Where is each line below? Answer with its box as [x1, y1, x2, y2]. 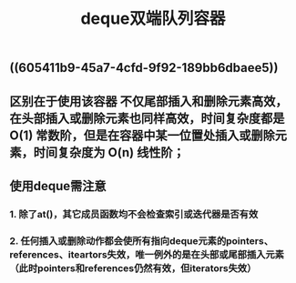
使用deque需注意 [9, 178, 107, 194]
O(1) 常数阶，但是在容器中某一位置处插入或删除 [9, 127, 276, 143]
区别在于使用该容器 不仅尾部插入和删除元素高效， [9, 93, 288, 109]
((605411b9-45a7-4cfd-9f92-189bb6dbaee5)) [9, 60, 279, 76]
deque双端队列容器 [80, 8, 226, 29]
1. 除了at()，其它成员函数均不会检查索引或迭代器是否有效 [9, 207, 259, 220]
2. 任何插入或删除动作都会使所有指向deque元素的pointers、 [9, 234, 273, 247]
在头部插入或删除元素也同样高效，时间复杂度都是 [9, 110, 285, 126]
